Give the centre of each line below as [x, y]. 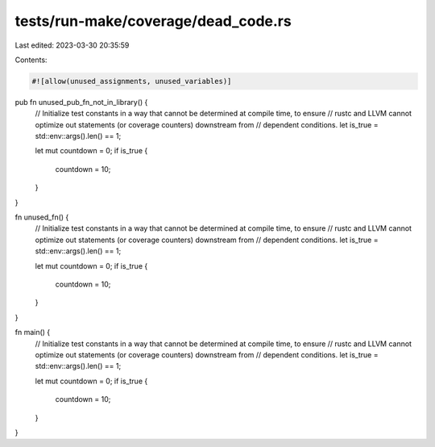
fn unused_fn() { [42, 217]
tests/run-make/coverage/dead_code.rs [153, 21]
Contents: [31, 60]
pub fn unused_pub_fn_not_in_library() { [81, 102]
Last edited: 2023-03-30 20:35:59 [72, 45]
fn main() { [33, 332]
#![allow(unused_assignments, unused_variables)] [132, 81]
